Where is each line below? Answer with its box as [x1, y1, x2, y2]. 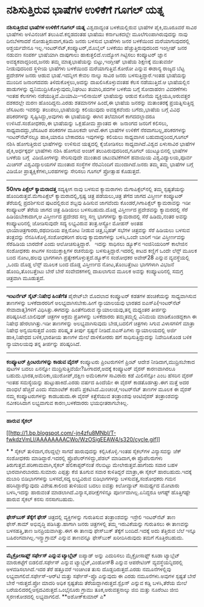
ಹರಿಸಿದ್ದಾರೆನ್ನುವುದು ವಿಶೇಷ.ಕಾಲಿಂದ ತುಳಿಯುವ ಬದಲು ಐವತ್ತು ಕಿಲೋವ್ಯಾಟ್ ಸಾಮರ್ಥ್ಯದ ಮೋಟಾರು [6, 482, 180, 489]
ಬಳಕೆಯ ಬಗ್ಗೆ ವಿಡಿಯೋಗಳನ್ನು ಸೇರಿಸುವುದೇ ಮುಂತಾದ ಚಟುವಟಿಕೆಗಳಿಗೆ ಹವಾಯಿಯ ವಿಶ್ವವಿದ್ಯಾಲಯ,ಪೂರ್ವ [6, 153, 192, 161]
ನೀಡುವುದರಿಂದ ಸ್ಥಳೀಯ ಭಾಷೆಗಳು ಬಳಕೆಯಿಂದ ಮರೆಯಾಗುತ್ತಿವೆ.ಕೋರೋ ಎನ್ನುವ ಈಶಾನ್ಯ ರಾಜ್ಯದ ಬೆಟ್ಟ [6, 65, 185, 72]
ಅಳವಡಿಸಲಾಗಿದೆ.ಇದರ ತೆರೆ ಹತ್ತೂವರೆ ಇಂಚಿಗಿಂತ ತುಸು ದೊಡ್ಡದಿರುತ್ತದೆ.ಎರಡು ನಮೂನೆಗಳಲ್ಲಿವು [6, 565, 171, 572]
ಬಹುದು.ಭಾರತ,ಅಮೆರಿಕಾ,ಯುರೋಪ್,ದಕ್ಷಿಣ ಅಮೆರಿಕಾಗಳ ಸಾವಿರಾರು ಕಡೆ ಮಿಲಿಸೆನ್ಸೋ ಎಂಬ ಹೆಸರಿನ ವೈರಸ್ [6, 371, 194, 379]
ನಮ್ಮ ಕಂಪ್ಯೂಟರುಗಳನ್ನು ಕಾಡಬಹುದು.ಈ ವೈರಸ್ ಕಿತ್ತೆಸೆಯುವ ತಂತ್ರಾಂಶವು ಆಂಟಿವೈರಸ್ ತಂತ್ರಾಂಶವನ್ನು [6, 392, 180, 399]
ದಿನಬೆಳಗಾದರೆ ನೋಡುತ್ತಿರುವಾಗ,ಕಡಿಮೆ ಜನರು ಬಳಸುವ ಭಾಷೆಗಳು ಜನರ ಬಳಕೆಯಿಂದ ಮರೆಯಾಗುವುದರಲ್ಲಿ [6, 37, 190, 44]
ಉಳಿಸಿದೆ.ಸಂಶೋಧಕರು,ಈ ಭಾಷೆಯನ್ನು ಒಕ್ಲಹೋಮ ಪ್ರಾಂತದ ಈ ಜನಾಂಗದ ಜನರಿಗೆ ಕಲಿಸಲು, [6, 119, 168, 127]
